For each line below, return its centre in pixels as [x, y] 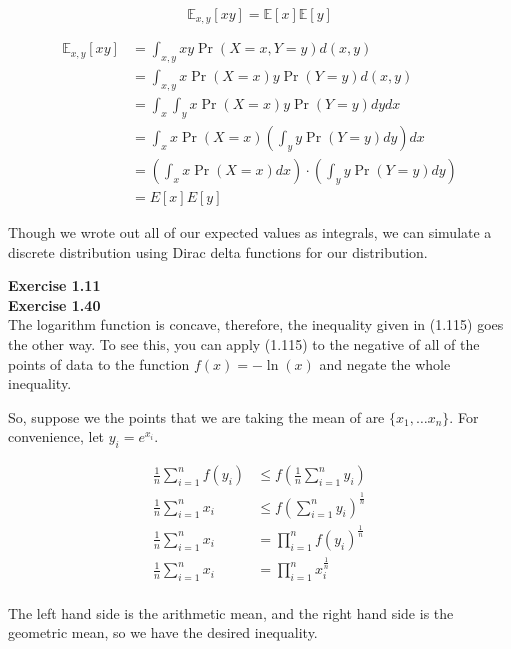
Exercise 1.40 [54, 304]
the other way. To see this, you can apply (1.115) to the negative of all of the [244, 344]
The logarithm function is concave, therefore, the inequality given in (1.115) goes [256, 324]
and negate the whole [385, 363]
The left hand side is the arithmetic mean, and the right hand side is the [231, 612]
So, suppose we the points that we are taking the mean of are [196, 416]
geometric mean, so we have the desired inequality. [163, 632]
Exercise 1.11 [54, 285]
